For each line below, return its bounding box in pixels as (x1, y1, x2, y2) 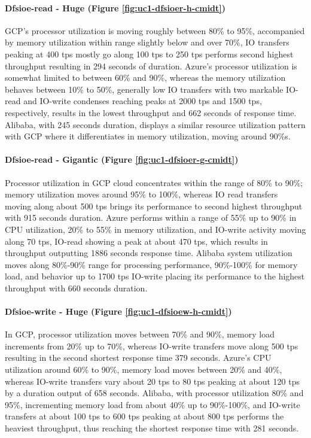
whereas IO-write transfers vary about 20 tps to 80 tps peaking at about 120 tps (5, 375, 300, 387)
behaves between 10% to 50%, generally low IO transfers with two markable (5, 83, 283, 95)
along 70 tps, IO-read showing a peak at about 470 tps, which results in (5, 235, 268, 247)
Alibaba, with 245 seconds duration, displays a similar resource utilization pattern (5, 118, 306, 130)
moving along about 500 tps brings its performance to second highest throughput (5, 199, 303, 212)
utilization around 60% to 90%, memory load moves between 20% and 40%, (5, 363, 282, 376)
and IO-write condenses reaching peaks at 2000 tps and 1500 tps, (23, 95, 262, 107)
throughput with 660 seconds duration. (5, 281, 148, 294)
